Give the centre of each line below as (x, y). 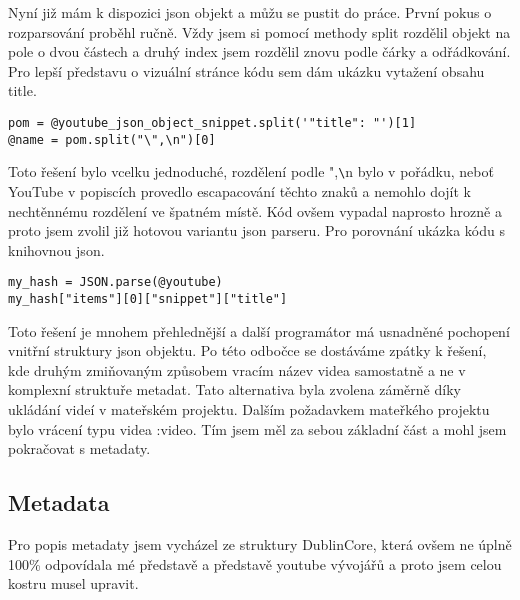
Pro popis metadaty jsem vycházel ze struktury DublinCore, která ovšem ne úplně (260, 543)
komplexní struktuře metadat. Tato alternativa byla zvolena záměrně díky (234, 389)
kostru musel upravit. (73, 583)
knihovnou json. (56, 249)
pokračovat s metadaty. (79, 448)
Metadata (59, 502)
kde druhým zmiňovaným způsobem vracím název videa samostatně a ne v (237, 369)
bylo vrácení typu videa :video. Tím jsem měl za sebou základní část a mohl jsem (257, 428)
